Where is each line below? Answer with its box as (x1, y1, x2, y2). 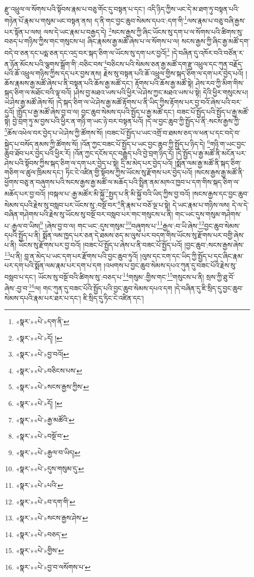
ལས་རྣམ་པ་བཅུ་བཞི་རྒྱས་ (187, 15, 246, 25)
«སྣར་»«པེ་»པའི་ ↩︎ (16, 480, 63, 490)
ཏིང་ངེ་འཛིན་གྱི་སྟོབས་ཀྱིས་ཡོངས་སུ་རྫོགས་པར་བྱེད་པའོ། (65, 167, 193, 177)
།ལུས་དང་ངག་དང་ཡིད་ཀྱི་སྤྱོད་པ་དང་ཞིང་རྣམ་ (140, 250, 244, 261)
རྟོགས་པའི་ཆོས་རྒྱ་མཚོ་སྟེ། (135, 77, 194, 88)
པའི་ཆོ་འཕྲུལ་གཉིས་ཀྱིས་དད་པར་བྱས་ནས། (4, 68, 101, 78)
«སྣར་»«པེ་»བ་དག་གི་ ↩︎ (16, 496, 76, 506)
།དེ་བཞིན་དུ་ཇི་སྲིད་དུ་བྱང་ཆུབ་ (174, 283, 243, 293)
